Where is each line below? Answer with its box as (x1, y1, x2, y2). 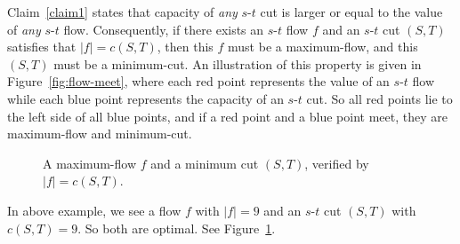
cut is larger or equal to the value (260, 3, 443, 20)
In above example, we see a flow (7, 201, 182, 219)
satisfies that (7, 37, 77, 56)
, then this (157, 37, 214, 56)
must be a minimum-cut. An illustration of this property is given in (53, 54, 422, 73)
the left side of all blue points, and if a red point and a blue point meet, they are (7, 106, 448, 125)
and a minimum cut (150, 153, 259, 172)
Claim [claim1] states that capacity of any (7, 3, 238, 20)
